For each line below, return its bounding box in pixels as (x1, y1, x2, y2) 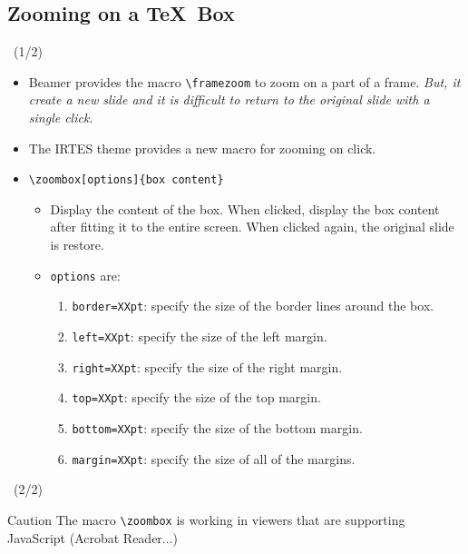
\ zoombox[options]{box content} (28, 173, 224, 187)
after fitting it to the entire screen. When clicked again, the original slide (50, 217, 454, 236)
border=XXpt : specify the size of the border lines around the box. (72, 296, 434, 315)
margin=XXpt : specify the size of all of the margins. (72, 449, 356, 468)
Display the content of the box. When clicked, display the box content (50, 199, 440, 218)
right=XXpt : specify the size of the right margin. (72, 357, 343, 376)
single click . (28, 108, 93, 127)
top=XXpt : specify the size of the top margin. (72, 388, 321, 407)
